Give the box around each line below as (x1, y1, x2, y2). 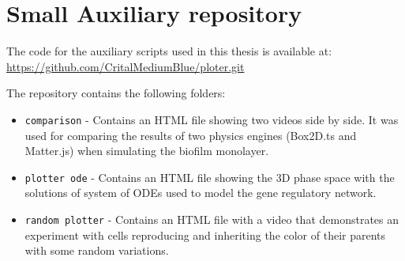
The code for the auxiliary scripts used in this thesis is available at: (6, 43, 332, 59)
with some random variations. (24, 242, 169, 259)
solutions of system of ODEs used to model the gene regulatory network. (24, 184, 377, 201)
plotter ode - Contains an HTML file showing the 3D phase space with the (24, 168, 395, 185)
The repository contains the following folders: (6, 85, 226, 101)
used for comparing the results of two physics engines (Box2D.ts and (24, 127, 357, 143)
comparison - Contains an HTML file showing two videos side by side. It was (24, 111, 399, 127)
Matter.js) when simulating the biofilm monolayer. (24, 142, 269, 159)
